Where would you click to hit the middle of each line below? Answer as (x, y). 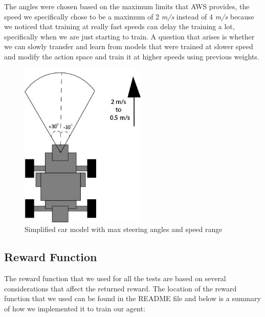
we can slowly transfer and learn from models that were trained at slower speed (129, 46)
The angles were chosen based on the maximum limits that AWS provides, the (127, 6)
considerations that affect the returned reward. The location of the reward (120, 288)
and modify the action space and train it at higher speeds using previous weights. (132, 56)
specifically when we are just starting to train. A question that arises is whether (129, 36)
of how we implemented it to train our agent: (75, 308)
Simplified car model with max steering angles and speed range (124, 229)
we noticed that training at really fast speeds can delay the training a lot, (119, 26)
